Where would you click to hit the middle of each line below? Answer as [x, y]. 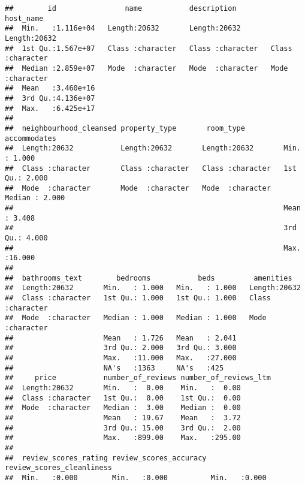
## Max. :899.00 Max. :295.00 [123, 438]
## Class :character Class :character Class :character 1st [151, 168]
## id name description [121, 8]
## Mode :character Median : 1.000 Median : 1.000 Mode [136, 318]
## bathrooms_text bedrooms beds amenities [149, 278]
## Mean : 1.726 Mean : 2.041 [121, 338]
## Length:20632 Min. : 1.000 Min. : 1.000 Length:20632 [153, 288]
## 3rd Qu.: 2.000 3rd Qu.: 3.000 [121, 348]
